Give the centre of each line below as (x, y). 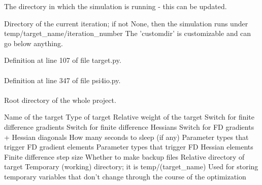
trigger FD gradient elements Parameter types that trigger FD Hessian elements (129, 147)
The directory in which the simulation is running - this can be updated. (116, 6)
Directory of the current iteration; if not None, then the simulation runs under (126, 23)
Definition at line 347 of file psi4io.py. (62, 80)
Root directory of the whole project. (60, 100)
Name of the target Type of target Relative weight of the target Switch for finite (129, 117)
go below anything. (34, 43)
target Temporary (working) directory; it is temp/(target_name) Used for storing (131, 166)
